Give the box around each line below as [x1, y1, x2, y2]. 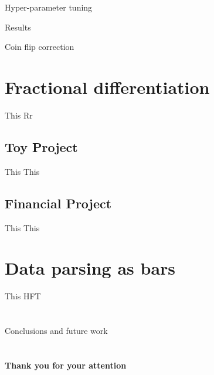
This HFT [5, 290, 41, 302]
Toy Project [5, 137, 78, 156]
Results [5, 21, 31, 33]
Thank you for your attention [5, 359, 127, 371]
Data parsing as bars [5, 256, 176, 280]
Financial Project [5, 194, 112, 212]
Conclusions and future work [5, 325, 108, 336]
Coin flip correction [5, 40, 74, 53]
